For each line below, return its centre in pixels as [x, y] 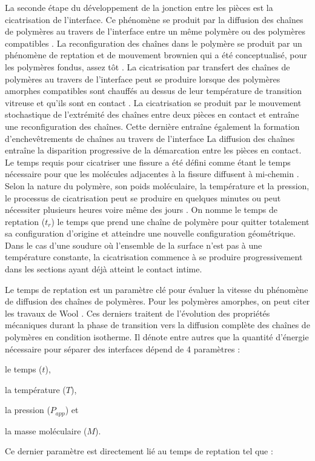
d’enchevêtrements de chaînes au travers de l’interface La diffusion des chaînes [150, 138]
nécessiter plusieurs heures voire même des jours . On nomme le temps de [141, 210]
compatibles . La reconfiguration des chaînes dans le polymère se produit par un [154, 43]
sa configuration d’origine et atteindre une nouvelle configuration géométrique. [150, 233]
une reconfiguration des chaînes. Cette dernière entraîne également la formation [152, 126]
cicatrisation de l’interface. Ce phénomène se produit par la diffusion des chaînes [154, 19]
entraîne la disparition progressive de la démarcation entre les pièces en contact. [153, 150]
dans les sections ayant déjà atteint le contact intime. [104, 269]
